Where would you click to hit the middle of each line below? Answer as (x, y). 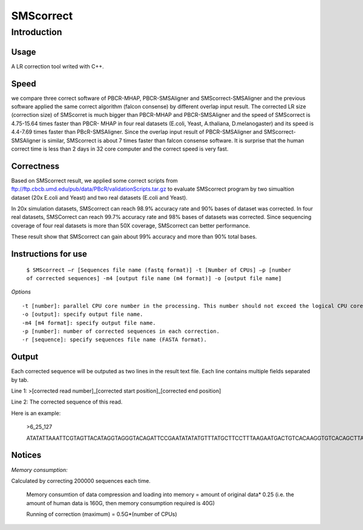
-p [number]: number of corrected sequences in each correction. (121, 331)
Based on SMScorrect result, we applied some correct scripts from (94, 180)
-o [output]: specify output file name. (83, 314)
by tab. (20, 380)
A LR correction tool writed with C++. (57, 66)
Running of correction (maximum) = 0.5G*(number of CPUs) (102, 514)
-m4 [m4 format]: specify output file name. (89, 323)
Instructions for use (49, 254)
